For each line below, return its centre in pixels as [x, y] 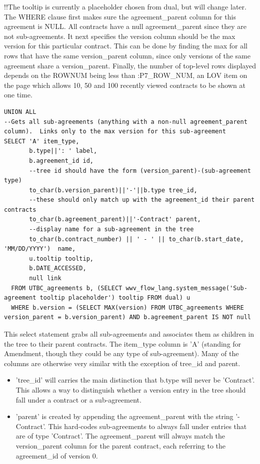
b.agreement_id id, [61, 161]
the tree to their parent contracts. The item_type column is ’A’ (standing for [123, 343]
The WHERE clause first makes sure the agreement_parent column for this [120, 16]
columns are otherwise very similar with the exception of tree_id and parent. [122, 363]
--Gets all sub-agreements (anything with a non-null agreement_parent [126, 122]
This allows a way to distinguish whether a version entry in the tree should [131, 389]
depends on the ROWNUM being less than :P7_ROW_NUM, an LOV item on [126, 75]
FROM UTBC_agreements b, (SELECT [67, 288]
